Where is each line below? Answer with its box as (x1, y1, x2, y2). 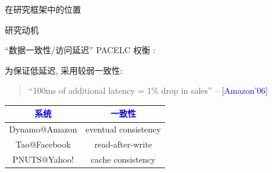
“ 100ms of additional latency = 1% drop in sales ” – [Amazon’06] (28, 84, 268, 97)
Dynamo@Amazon (9, 123, 77, 135)
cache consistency (91, 153, 156, 165)
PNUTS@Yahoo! (12, 153, 74, 165)
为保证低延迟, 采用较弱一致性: (5, 64, 123, 76)
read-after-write (94, 138, 152, 151)
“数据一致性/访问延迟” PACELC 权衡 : (5, 44, 156, 56)
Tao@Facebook (15, 138, 71, 151)
